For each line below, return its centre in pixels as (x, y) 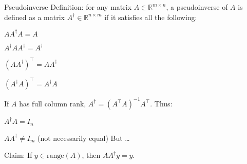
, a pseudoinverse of (197, 7)
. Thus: (161, 103)
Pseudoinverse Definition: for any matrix (68, 7)
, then (91, 155)
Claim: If (18, 155)
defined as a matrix (34, 17)
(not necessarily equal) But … (84, 138)
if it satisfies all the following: (151, 17)
